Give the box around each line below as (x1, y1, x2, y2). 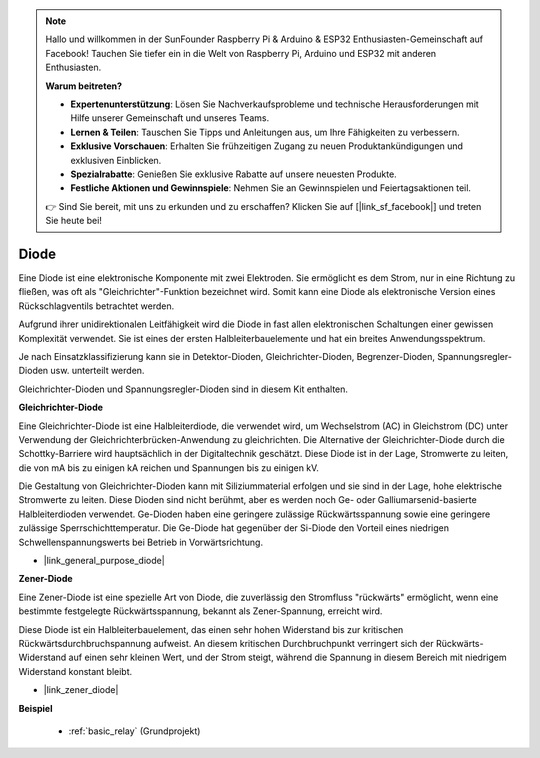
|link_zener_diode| (43, 684, 119, 696)
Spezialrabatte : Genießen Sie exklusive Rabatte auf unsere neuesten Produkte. (70, 168, 397, 180)
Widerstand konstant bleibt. (18, 665, 133, 677)
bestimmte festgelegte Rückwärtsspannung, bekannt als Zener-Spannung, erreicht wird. (18, 605, 383, 617)
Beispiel (18, 702, 53, 714)
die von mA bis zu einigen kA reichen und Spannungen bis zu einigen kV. (18, 461, 320, 474)
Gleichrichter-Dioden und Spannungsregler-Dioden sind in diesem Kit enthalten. (18, 383, 349, 395)
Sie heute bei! (45, 215, 102, 227)
